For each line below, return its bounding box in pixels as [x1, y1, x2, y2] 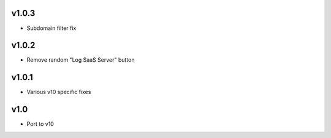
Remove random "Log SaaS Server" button [26, 56, 135, 64]
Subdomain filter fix [26, 24, 77, 32]
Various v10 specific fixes [26, 89, 91, 96]
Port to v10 [26, 120, 55, 128]
